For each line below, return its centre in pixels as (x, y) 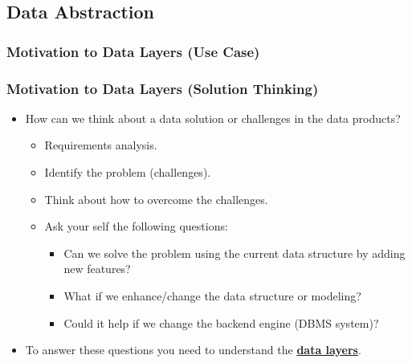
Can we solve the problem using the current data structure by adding (235, 253)
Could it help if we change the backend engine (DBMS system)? (221, 322)
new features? (97, 269)
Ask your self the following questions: (136, 226)
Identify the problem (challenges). (128, 172)
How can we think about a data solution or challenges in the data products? (213, 118)
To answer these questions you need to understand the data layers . (193, 350)
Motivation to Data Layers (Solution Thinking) (163, 88)
